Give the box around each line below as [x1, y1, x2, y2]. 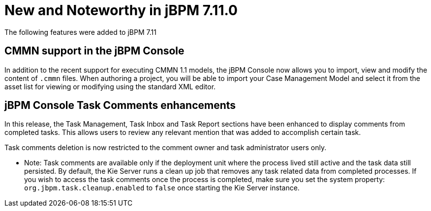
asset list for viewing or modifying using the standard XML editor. [4, 82, 216, 91]
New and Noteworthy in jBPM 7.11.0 [4, 2, 238, 19]
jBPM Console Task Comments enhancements [4, 99, 236, 112]
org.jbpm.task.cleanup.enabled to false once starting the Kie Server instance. [24, 184, 300, 192]
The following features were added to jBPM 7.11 [4, 27, 156, 36]
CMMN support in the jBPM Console [4, 45, 185, 57]
